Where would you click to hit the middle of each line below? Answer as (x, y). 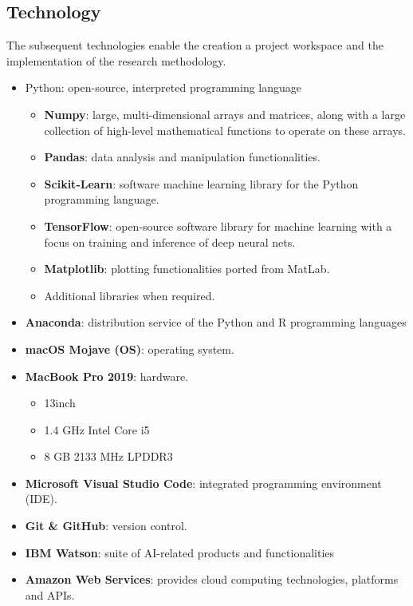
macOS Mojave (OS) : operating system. (130, 349)
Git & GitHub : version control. (106, 526)
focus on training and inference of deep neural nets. (170, 242)
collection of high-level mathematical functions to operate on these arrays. (225, 130)
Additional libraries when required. (130, 295)
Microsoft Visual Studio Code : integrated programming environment (203, 483)
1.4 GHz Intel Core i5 (97, 429)
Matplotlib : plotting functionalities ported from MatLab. (187, 269)
